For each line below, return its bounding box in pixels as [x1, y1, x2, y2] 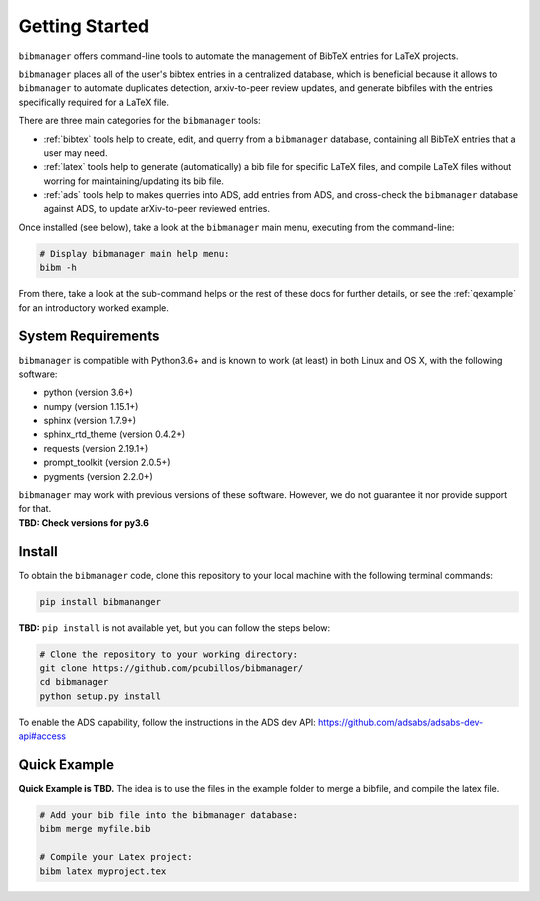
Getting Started [18, 15, 150, 37]
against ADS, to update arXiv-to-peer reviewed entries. [43, 203, 270, 215]
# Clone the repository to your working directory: [39, 648, 299, 660]
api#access [18, 730, 67, 742]
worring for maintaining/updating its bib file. [43, 175, 225, 187]
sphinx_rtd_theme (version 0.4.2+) [43, 428, 186, 440]
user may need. [43, 146, 108, 159]
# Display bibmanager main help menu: [39, 248, 230, 259]
